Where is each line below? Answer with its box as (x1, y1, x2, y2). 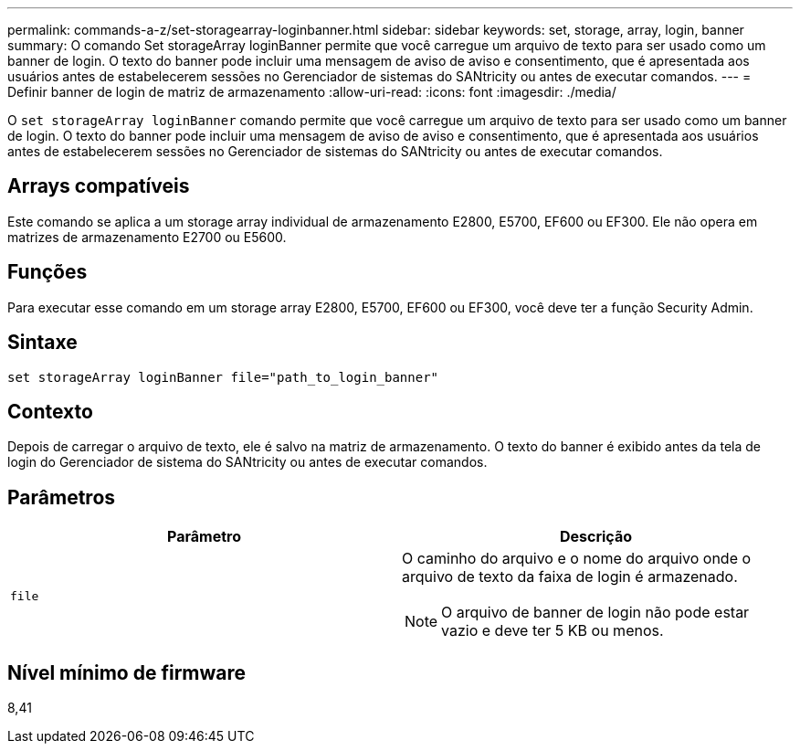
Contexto (7, 399, 93, 423)
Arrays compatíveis (7, 175, 190, 198)
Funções (7, 260, 88, 284)
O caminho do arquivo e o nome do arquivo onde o (402, 549, 752, 568)
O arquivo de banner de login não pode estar (441, 603, 750, 622)
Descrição (559, 527, 633, 546)
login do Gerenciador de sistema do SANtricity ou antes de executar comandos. (7, 454, 488, 471)
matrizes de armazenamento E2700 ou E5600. (7, 228, 287, 245)
